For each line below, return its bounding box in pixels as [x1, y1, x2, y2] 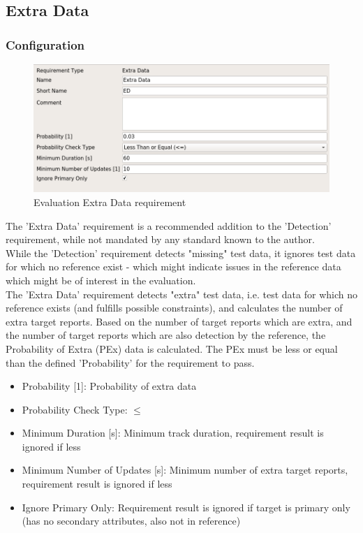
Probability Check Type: [22, 402, 128, 416]
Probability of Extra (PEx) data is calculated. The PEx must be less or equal [6, 341, 338, 356]
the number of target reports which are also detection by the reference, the [6, 328, 326, 342]
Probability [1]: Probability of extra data [22, 379, 197, 393]
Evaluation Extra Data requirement [34, 194, 186, 209]
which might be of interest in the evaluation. [6, 272, 196, 287]
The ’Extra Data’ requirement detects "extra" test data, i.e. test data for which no [6, 286, 357, 301]
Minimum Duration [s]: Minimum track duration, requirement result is [22, 425, 324, 440]
